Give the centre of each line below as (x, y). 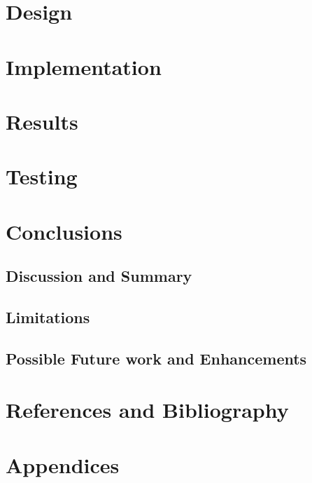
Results (42, 121)
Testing (42, 176)
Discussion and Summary (99, 276)
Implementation (84, 66)
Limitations (48, 317)
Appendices (63, 464)
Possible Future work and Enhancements (156, 358)
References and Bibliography (147, 410)
